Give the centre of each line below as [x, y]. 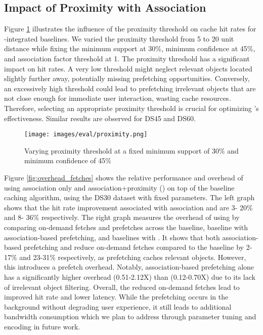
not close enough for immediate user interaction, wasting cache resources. [118, 98]
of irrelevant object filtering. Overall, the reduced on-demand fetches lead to [122, 287]
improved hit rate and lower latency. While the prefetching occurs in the [116, 297]
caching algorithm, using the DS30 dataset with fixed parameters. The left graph [129, 197]
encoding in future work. [42, 326]
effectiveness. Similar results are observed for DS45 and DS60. [100, 118]
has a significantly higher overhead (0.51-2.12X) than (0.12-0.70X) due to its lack [130, 276]
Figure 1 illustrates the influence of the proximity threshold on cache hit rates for [130, 29]
